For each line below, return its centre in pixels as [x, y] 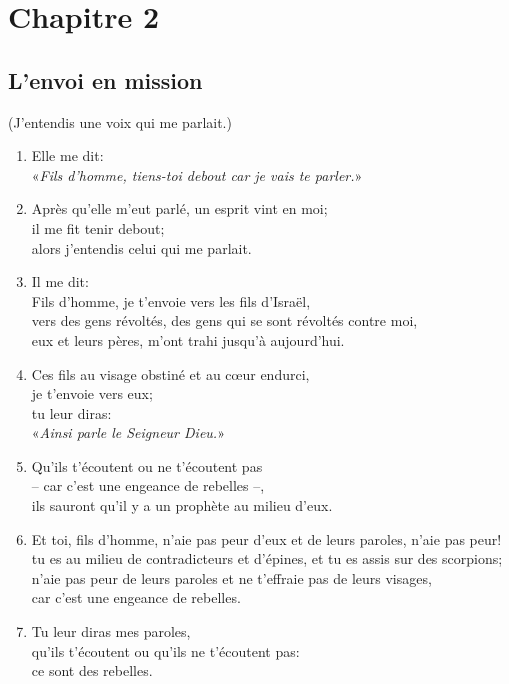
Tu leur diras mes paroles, [111, 631]
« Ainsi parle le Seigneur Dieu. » [128, 432]
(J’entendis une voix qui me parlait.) [120, 121]
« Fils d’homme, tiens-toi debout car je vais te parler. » [197, 174]
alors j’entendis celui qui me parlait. [141, 247]
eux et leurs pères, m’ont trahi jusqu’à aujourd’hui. [188, 339]
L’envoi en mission [105, 79]
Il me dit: [60, 281]
